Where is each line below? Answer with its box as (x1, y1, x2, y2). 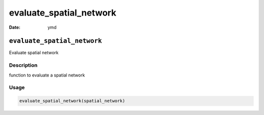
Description (9, 62, 38, 69)
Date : (9, 24, 21, 30)
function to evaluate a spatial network (9, 72, 85, 78)
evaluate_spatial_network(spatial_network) (19, 98, 126, 104)
